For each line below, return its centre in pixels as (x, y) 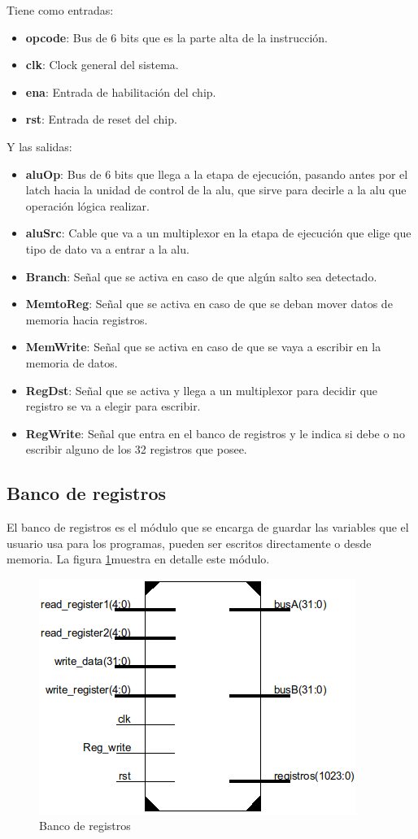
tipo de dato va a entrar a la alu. (107, 248)
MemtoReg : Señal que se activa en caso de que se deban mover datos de (209, 304)
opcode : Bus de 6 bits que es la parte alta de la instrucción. (176, 37)
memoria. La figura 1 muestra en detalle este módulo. (138, 559)
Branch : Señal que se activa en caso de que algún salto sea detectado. (201, 276)
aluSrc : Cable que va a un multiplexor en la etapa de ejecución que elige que (218, 233)
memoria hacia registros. (87, 319)
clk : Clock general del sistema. (102, 65)
